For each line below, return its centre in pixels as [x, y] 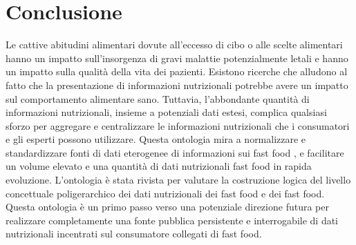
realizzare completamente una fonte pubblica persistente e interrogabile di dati [172, 220]
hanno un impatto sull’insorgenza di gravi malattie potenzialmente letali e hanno [177, 58]
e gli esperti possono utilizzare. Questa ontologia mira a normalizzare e [156, 139]
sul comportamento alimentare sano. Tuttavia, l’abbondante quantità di [158, 98]
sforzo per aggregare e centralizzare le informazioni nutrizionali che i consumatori [178, 125]
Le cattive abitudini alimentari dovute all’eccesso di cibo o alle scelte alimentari [174, 45]
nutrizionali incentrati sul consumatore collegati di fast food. [134, 234]
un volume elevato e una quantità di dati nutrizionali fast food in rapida [159, 166]
